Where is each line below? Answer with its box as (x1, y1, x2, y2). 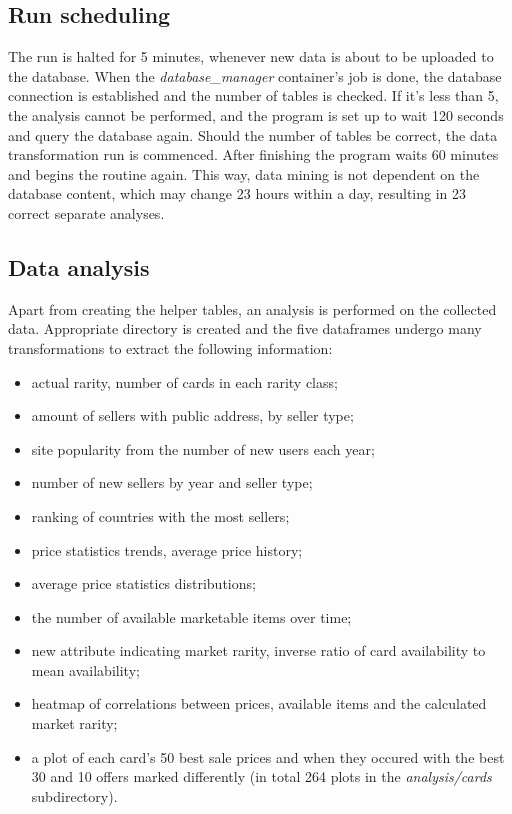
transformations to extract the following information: (8, 337, 333, 358)
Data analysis (8, 251, 150, 282)
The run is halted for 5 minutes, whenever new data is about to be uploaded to (8, 46, 494, 67)
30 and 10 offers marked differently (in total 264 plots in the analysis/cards (31, 766, 492, 787)
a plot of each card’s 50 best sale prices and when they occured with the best (31, 746, 505, 767)
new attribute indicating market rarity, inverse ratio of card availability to (31, 640, 486, 661)
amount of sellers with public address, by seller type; (31, 405, 354, 426)
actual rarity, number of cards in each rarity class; (31, 371, 338, 392)
